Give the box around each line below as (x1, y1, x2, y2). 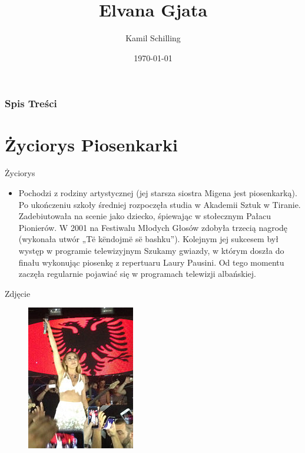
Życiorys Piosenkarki (5, 133, 178, 157)
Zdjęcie (5, 287, 31, 299)
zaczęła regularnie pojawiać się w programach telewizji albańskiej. (18, 267, 257, 280)
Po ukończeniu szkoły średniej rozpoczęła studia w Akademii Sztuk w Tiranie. (18, 198, 301, 210)
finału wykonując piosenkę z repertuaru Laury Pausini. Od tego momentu (18, 256, 284, 268)
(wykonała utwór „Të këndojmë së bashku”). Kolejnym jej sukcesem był (18, 233, 279, 245)
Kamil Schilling (125, 32, 181, 44)
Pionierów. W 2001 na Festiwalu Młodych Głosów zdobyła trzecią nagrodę (18, 221, 288, 233)
